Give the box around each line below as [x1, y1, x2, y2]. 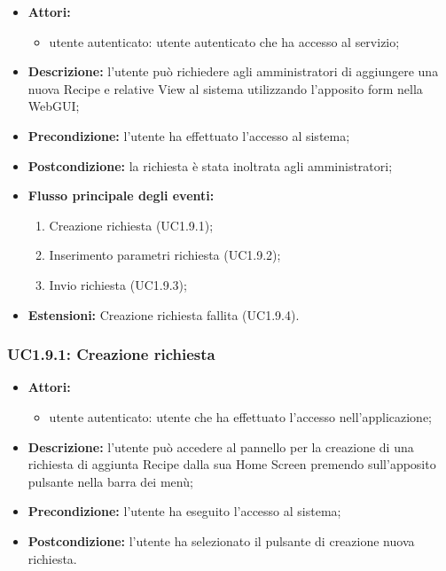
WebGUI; [27, 97, 80, 115]
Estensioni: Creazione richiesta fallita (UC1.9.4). [27, 305, 300, 324]
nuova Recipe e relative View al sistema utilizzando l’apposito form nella [27, 79, 423, 98]
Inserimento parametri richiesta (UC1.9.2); [49, 246, 281, 264]
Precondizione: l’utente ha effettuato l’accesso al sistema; [27, 126, 350, 145]
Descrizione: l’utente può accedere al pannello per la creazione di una [27, 437, 414, 456]
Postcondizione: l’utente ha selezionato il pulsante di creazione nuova [27, 531, 415, 550]
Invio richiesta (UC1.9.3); [49, 275, 187, 293]
